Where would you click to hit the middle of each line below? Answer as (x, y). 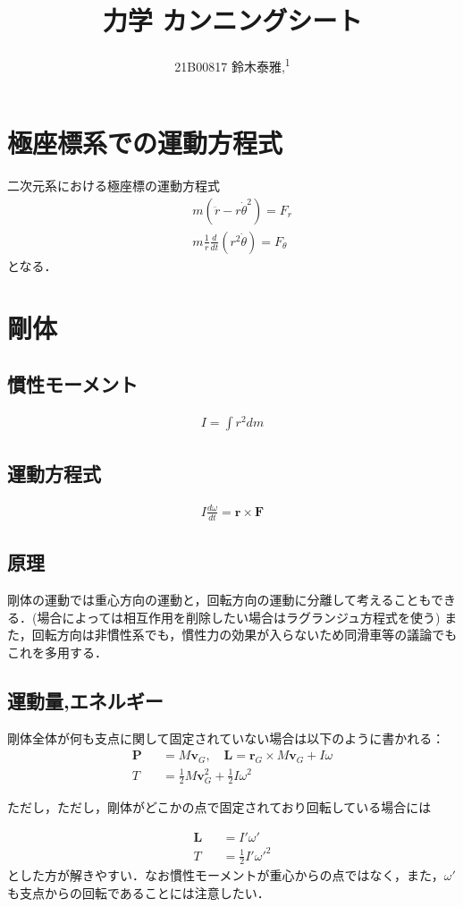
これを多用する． (57, 652)
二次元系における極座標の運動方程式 (114, 186)
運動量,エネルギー (85, 700)
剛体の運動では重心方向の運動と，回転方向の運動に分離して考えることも (219, 600)
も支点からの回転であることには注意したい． (139, 892)
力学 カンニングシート (232, 20)
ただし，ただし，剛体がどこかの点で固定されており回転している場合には (219, 807)
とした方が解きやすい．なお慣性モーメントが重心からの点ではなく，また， (226, 875)
